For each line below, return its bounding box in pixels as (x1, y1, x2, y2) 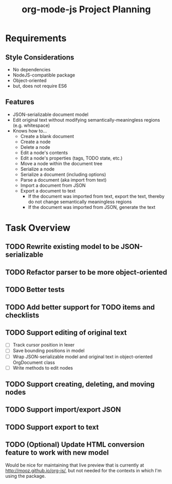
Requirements (5, 32, 67, 44)
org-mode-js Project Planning (22, 4, 151, 15)
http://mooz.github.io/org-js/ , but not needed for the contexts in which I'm (5, 467, 162, 473)
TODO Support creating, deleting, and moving (5, 380, 155, 389)
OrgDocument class (12, 359, 55, 365)
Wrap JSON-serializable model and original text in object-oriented (12, 353, 153, 360)
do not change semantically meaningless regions (28, 199, 132, 205)
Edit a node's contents (20, 149, 68, 156)
